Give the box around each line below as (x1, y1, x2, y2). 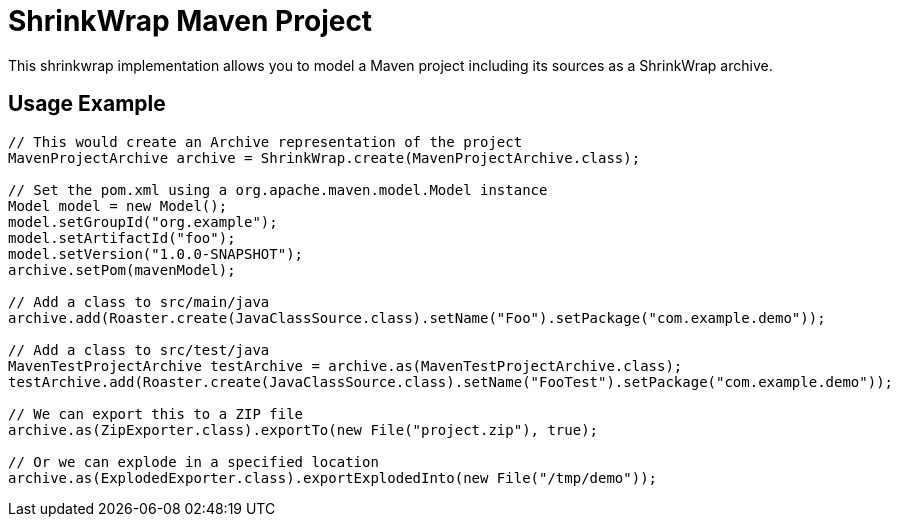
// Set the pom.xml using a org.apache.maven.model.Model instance (8, 181, 548, 198)
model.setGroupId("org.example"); (8, 213, 278, 230)
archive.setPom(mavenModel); (8, 261, 236, 278)
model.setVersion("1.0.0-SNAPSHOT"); (8, 245, 304, 262)
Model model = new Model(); (8, 197, 228, 214)
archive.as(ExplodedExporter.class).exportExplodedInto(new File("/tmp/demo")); (8, 469, 658, 486)
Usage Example (8, 91, 166, 117)
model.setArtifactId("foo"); (8, 229, 236, 246)
